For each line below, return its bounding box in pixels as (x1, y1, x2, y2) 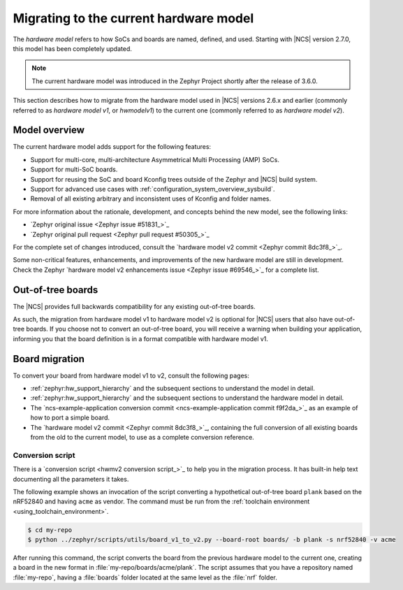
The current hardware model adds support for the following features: (13, 143, 212, 151)
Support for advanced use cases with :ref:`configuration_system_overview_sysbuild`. (30, 185, 275, 193)
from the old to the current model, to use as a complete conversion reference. (30, 433, 254, 442)
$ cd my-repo (27, 526, 73, 534)
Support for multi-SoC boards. (30, 165, 118, 174)
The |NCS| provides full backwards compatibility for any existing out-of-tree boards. (13, 302, 256, 310)
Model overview (13, 124, 85, 136)
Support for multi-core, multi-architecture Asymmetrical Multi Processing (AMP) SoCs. (30, 155, 279, 164)
